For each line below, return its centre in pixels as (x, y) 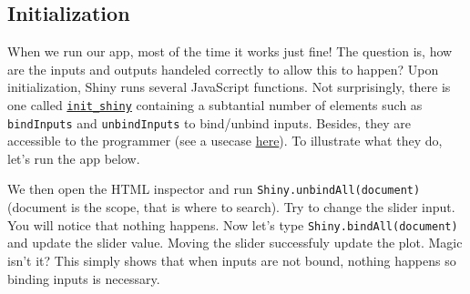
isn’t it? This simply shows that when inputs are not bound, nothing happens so (232, 260)
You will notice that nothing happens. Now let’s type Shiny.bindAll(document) (233, 224)
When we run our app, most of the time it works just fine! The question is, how (230, 51)
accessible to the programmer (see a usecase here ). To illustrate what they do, (225, 141)
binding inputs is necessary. (84, 278)
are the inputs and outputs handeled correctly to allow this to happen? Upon (223, 69)
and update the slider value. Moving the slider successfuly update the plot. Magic (235, 243)
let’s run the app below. (74, 158)
